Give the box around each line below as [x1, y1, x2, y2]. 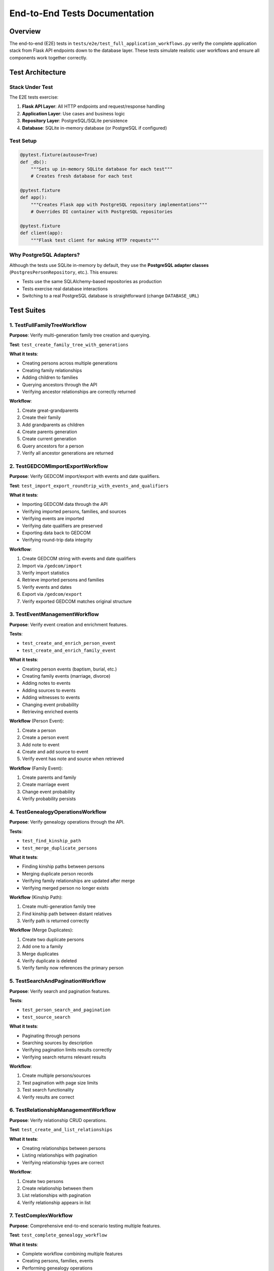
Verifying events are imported [22, 516, 85, 522]
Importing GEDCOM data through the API [22, 501, 108, 507]
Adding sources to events [22, 687, 76, 693]
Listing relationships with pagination [22, 1152, 97, 1159]
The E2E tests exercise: [9, 94, 58, 100]
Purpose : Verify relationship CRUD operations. [9, 1117, 107, 1123]
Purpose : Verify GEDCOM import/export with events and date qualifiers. [9, 473, 160, 479]
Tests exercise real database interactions [22, 285, 108, 292]
